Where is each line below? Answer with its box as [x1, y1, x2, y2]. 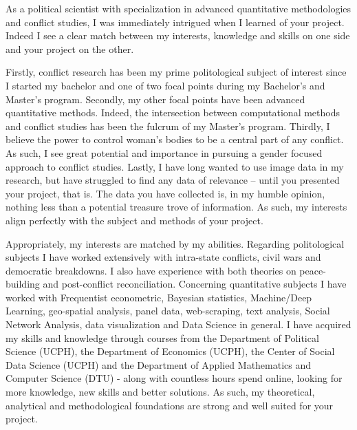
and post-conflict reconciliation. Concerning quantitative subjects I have [43, 277, 347, 291]
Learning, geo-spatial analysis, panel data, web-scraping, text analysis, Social [6, 303, 330, 318]
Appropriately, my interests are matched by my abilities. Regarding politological [6, 236, 345, 250]
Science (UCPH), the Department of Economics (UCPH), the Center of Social [6, 344, 335, 358]
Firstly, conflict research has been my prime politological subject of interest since [6, 65, 347, 79]
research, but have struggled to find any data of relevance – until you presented [6, 173, 340, 187]
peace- [299, 263, 326, 277]
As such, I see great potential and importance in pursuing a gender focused [6, 145, 323, 160]
